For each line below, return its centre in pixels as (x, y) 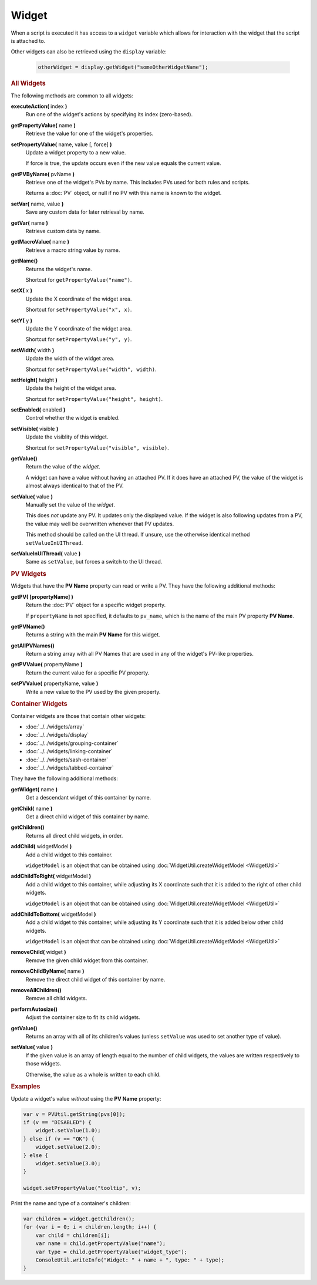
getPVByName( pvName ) (43, 174)
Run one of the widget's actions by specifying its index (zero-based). (109, 114)
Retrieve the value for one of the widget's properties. (90, 134)
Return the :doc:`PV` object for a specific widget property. (96, 605)
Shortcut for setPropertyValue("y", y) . (79, 339)
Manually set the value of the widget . (70, 504)
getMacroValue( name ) (40, 242)
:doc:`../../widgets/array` (55, 727)
